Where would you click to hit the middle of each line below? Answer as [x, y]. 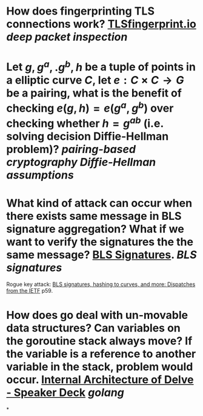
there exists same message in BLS [94, 216]
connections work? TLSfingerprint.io [101, 24]
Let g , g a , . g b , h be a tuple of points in [101, 66]
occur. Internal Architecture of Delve [100, 380]
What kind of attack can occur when [99, 203]
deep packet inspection [67, 37]
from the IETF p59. [30, 291]
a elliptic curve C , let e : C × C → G [95, 80]
